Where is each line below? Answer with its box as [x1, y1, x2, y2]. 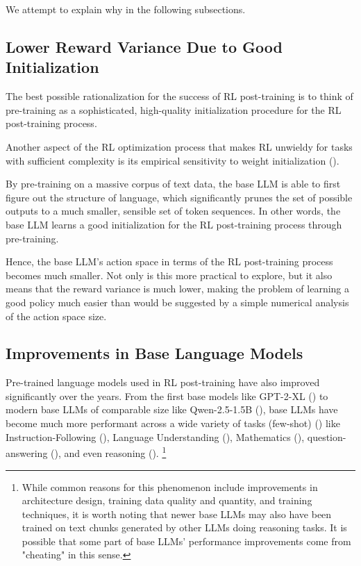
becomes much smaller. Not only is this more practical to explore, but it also [6, 267, 333, 282]
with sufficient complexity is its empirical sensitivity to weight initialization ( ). [6, 153, 339, 167]
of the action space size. [6, 308, 107, 323]
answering [6, 445, 48, 460]
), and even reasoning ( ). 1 [54, 444, 167, 460]
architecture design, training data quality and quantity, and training [22, 493, 312, 508]
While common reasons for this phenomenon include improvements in [22, 479, 318, 494]
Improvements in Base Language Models [6, 342, 303, 364]
